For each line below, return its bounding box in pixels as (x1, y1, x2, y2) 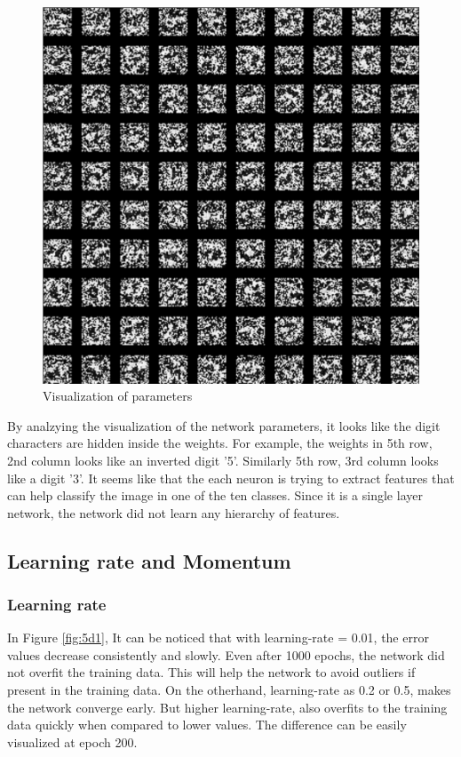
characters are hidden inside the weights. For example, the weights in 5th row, (7, 434, 433, 452)
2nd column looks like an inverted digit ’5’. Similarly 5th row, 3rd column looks (7, 450, 439, 469)
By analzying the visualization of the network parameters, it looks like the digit (7, 416, 441, 434)
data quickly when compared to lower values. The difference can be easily (7, 715, 407, 734)
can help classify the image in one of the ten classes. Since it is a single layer (7, 486, 423, 505)
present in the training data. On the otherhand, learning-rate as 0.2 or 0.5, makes (7, 681, 451, 699)
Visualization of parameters (43, 386, 193, 405)
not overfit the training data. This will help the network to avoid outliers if (7, 663, 416, 681)
